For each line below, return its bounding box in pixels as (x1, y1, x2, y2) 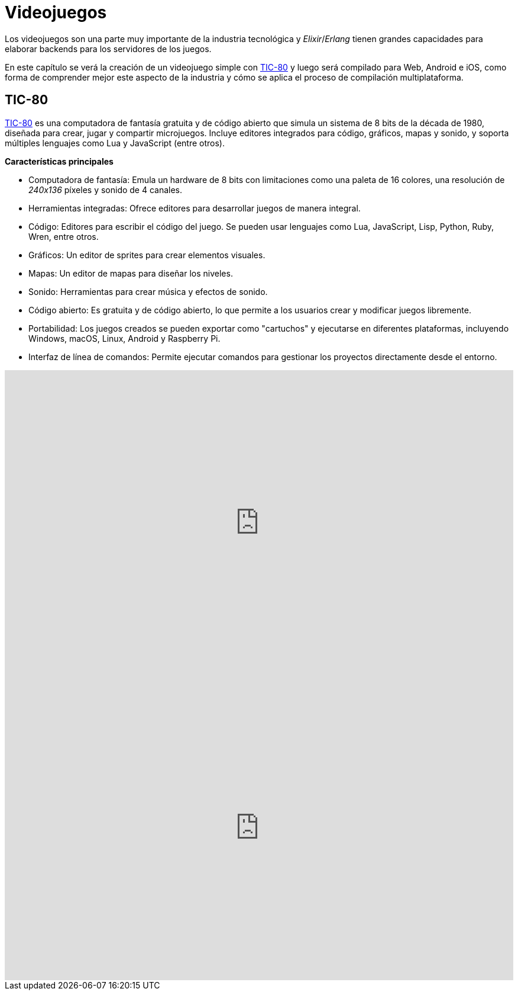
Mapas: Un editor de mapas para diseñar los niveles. (28, 268, 233, 278)
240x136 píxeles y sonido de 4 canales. (28, 184, 183, 195)
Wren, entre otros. (28, 231, 99, 242)
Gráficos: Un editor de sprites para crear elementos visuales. (28, 249, 266, 260)
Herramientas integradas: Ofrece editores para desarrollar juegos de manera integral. (28, 203, 361, 213)
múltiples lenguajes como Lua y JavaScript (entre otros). (5, 137, 225, 148)
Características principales (5, 156, 114, 166)
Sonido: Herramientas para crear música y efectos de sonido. (28, 286, 268, 297)
